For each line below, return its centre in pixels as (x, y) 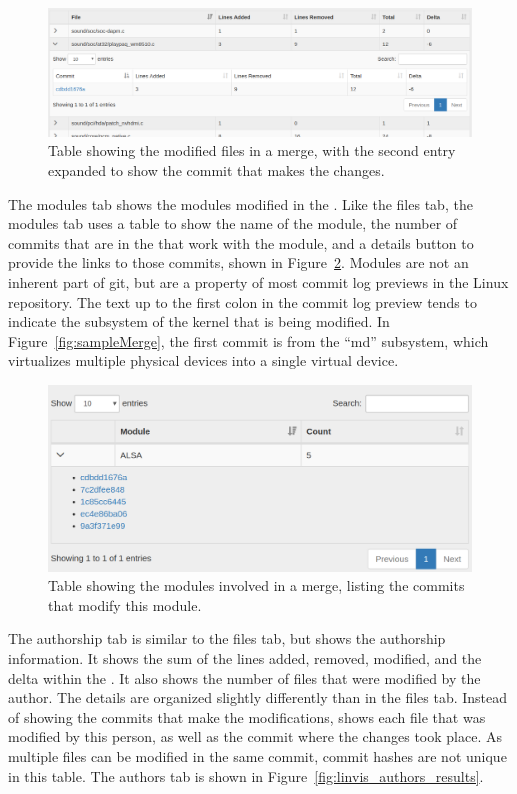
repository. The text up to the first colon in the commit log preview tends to (242, 301)
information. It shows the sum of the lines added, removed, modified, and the (245, 658)
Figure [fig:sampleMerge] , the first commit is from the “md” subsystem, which (248, 340)
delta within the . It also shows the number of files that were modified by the (244, 677)
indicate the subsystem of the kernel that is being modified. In (199, 321)
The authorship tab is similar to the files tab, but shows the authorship (227, 638)
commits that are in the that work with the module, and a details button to (241, 242)
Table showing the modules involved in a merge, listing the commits (256, 585)
